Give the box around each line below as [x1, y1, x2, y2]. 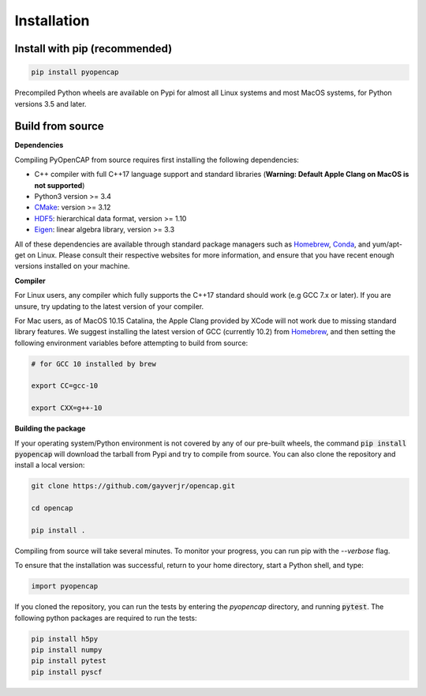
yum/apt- [372, 239, 402, 249]
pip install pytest [31, 656, 106, 665]
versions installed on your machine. [14, 261, 130, 271]
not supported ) [34, 180, 85, 190]
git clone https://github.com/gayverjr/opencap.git [31, 482, 236, 491]
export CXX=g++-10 [31, 404, 103, 412]
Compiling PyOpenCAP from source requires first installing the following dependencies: [14, 155, 300, 164]
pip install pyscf [31, 668, 103, 676]
